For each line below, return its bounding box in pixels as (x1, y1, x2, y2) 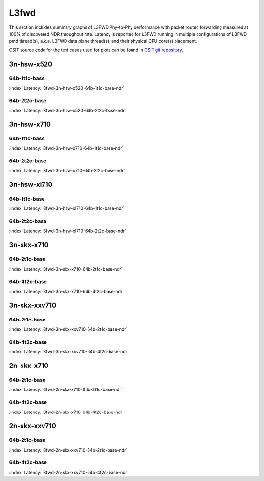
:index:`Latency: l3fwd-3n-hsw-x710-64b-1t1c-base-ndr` (9, 145, 124, 151)
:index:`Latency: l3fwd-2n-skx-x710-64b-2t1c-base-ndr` (9, 387, 123, 392)
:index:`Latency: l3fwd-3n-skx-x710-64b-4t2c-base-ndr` (9, 288, 124, 294)
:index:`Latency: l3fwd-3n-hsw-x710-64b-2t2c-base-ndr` (9, 168, 125, 174)
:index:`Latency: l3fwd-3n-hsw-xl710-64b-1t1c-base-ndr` (9, 206, 125, 211)
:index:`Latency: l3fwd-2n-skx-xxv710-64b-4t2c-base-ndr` (9, 469, 129, 475)
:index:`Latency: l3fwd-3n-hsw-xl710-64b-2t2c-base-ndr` (9, 228, 127, 234)
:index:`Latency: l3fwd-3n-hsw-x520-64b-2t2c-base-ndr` (9, 108, 126, 114)
